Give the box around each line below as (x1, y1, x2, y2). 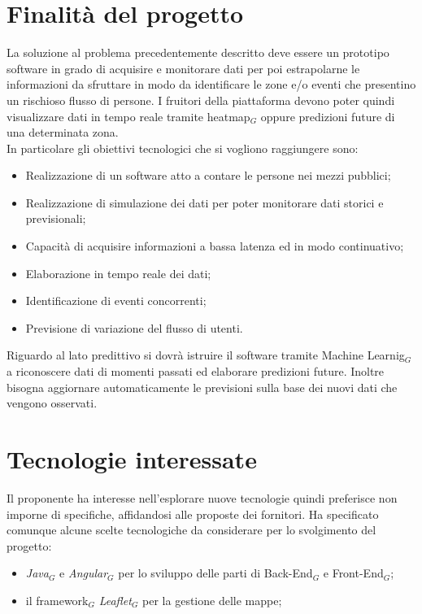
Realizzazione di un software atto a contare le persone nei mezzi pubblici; (25, 167, 391, 184)
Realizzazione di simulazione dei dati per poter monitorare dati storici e (25, 194, 384, 211)
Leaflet (98, 591, 132, 608)
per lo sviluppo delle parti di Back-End (118, 564, 313, 581)
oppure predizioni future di (260, 107, 395, 124)
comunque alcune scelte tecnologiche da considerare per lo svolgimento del (7, 521, 376, 538)
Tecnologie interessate (7, 442, 257, 475)
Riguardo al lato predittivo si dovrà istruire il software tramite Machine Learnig (7, 346, 405, 364)
